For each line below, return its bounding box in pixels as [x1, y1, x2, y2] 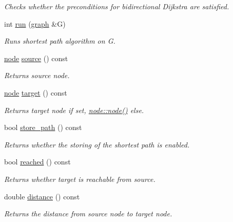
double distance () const [4, 191, 80, 201]
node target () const [4, 87, 67, 98]
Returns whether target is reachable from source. [4, 173, 156, 184]
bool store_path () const [4, 122, 82, 133]
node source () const [4, 52, 68, 63]
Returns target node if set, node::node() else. [4, 104, 144, 115]
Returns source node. [4, 70, 70, 81]
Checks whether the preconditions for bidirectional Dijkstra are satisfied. [4, 1, 229, 11]
